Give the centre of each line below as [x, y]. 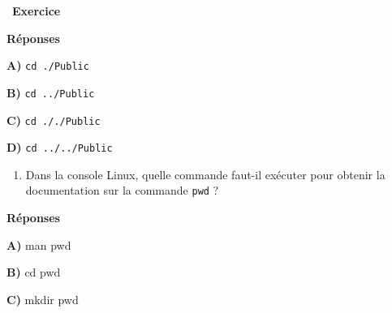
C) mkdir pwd [43, 299]
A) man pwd [39, 244]
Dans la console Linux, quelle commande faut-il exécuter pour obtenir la [205, 174]
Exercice [37, 11]
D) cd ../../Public [60, 147]
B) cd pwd [34, 272]
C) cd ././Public [54, 120]
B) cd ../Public [51, 92]
